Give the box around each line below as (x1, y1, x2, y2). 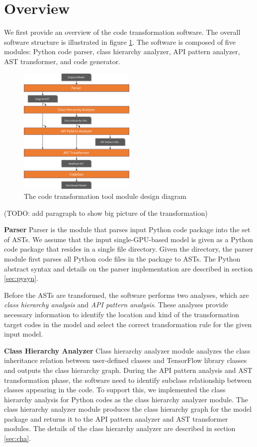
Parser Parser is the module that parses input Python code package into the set (4, 224, 251, 235)
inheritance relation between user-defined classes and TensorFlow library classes (4, 355, 247, 365)
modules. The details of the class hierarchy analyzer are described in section (4, 423, 236, 434)
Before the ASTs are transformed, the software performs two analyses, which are (4, 289, 249, 300)
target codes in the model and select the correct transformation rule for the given (4, 319, 252, 329)
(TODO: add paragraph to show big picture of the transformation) (4, 207, 208, 218)
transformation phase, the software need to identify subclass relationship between (4, 374, 252, 385)
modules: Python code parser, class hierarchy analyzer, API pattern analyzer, (4, 46, 240, 57)
